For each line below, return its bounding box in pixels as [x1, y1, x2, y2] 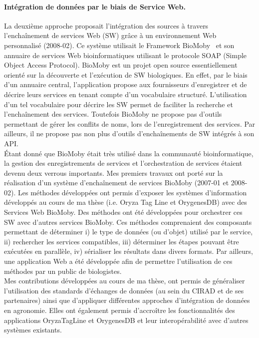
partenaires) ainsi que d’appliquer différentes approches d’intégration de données [4, 295, 250, 305]
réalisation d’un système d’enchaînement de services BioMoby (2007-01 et [4, 177, 229, 188]
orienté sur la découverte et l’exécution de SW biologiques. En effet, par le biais [4, 69, 248, 80]
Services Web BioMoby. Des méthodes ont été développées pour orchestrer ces [4, 207, 243, 217]
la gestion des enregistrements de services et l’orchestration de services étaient [4, 158, 243, 168]
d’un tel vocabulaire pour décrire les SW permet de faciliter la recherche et [4, 99, 233, 109]
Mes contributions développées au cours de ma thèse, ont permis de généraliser [4, 275, 245, 286]
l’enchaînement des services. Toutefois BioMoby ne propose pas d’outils [4, 109, 222, 119]
